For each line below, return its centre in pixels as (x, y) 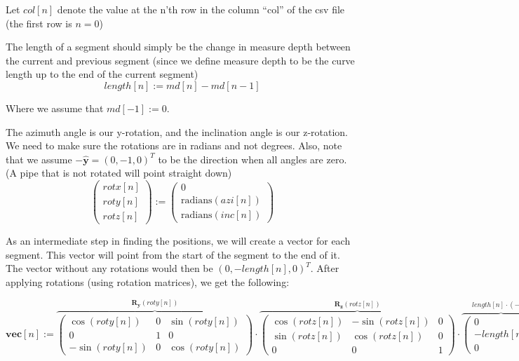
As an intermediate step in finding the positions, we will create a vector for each (178, 241)
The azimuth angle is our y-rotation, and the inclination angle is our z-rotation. (177, 131)
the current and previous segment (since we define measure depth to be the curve (180, 60)
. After (325, 268)
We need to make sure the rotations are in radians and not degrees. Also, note (174, 145)
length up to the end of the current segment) (102, 74)
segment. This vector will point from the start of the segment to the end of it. (173, 254)
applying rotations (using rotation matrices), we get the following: (148, 281)
